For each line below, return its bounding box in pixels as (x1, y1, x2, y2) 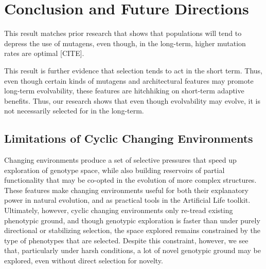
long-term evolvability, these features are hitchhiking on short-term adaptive (4, 85, 244, 96)
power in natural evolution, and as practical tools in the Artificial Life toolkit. (4, 195, 251, 205)
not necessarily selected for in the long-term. (4, 105, 144, 116)
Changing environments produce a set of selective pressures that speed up (4, 155, 237, 165)
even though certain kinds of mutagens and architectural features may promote (4, 75, 254, 86)
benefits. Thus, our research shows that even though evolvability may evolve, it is (4, 95, 260, 106)
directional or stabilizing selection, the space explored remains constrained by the (4, 225, 260, 236)
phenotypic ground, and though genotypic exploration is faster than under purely (4, 215, 260, 225)
